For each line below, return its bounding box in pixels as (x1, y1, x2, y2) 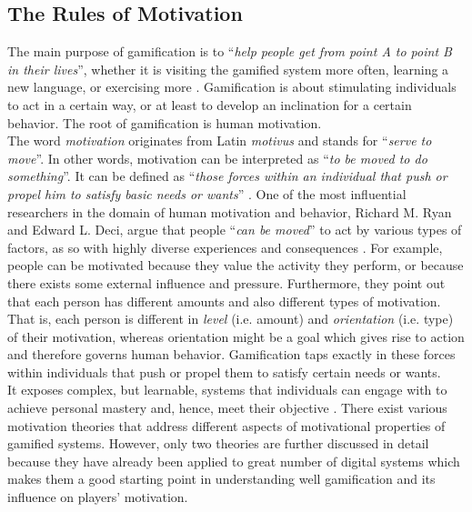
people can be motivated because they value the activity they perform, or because (7, 256, 464, 275)
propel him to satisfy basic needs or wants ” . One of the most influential (7, 184, 407, 203)
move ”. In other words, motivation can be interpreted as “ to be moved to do (7, 148, 427, 167)
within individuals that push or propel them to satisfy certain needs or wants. (7, 362, 441, 381)
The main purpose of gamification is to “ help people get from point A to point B (7, 42, 452, 61)
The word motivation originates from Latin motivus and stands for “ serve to (7, 131, 432, 150)
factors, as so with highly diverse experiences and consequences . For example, (7, 237, 443, 256)
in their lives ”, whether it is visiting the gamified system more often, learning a (7, 59, 449, 78)
